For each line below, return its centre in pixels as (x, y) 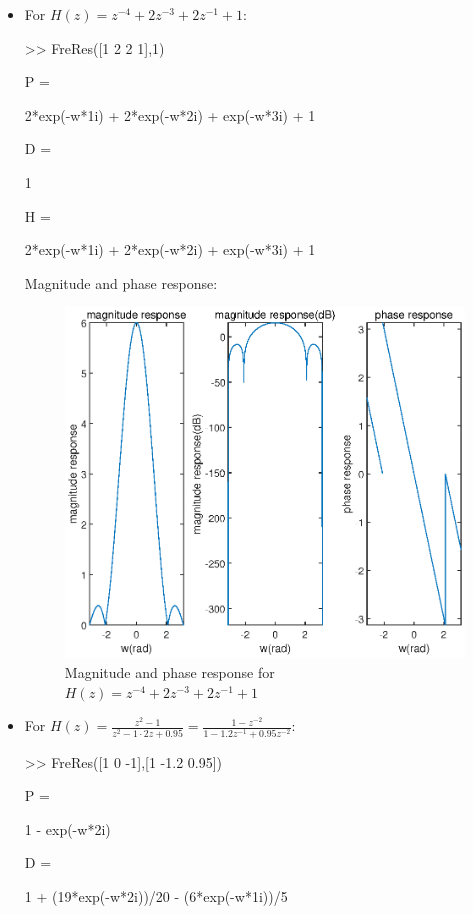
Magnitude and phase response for (169, 672)
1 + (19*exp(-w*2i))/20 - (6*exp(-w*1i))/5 (156, 895)
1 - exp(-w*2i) (67, 828)
